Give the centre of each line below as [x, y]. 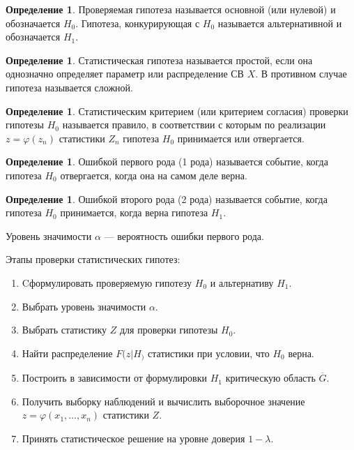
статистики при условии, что [209, 353]
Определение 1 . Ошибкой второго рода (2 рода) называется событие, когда [167, 198]
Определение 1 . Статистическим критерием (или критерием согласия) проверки [177, 111]
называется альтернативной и [280, 23]
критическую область [270, 378]
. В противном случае [301, 74]
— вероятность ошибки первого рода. [184, 235]
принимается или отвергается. [241, 138]
